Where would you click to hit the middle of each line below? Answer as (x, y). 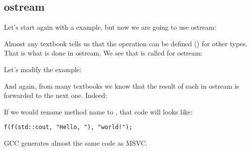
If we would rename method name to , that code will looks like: (98, 111)
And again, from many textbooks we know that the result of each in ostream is (122, 85)
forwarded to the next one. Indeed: (56, 95)
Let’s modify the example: (43, 69)
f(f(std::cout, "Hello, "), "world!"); (68, 127)
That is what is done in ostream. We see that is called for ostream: (103, 53)
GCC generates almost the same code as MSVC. (76, 143)
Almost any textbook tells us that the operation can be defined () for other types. (126, 43)
